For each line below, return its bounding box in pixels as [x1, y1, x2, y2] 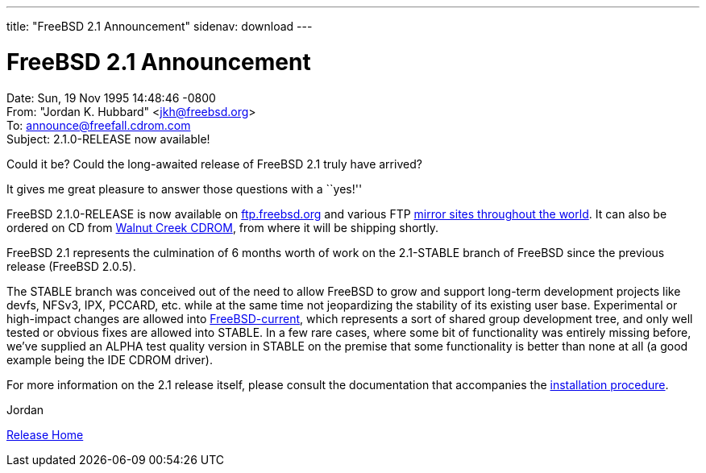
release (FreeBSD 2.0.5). [6, 259, 136, 273]
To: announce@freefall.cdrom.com [6, 118, 191, 132]
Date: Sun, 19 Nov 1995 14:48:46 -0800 [6, 90, 216, 105]
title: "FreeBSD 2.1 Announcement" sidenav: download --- [6, 19, 313, 33]
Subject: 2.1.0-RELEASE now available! [6, 131, 210, 146]
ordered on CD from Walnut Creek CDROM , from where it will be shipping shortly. [6, 220, 439, 234]
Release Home [6, 427, 84, 442]
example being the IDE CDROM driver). [6, 352, 213, 367]
